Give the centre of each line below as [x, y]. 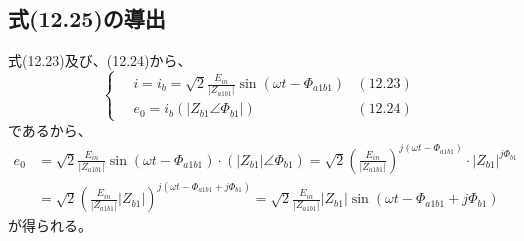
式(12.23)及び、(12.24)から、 [100, 60]
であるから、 [50, 129]
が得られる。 [50, 225]
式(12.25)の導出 [87, 18]
